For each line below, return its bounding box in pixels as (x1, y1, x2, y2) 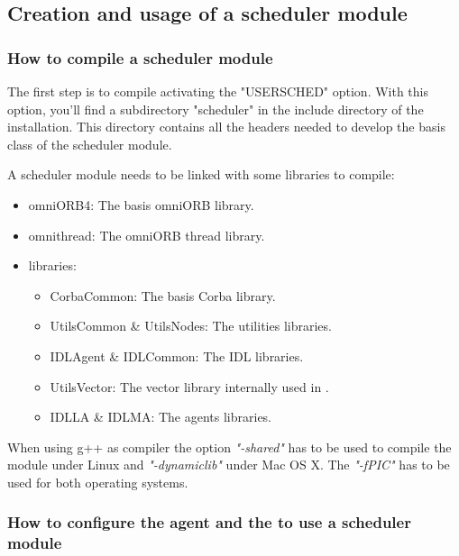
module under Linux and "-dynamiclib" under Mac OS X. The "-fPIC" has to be (7, 455, 450, 474)
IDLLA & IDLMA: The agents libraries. (50, 407, 272, 426)
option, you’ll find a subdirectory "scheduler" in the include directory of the (7, 99, 424, 118)
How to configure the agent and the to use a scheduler (7, 511, 411, 533)
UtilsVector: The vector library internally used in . (50, 377, 329, 396)
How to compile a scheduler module (7, 46, 273, 68)
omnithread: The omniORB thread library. (28, 225, 265, 244)
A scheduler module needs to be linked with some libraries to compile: (7, 165, 395, 184)
